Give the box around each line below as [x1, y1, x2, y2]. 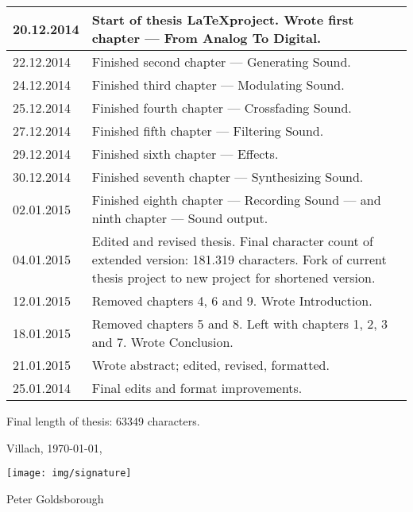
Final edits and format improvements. [91, 379, 303, 397]
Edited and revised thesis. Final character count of [91, 232, 374, 250]
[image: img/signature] [6, 468, 132, 479]
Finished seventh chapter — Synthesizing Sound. [91, 167, 364, 186]
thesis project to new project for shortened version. [91, 268, 376, 287]
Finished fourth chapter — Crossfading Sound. [91, 98, 352, 117]
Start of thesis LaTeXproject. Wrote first [91, 10, 354, 29]
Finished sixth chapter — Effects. [91, 144, 279, 163]
